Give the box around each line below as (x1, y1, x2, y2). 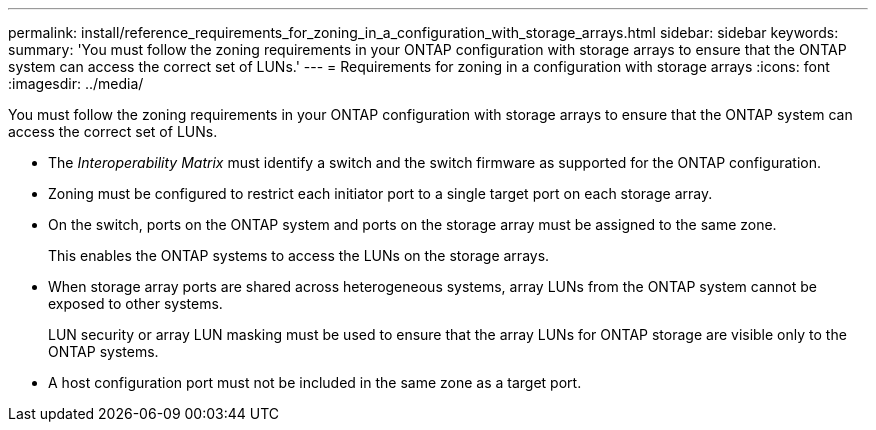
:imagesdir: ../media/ (8, 75, 144, 92)
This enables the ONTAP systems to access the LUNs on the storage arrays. (48, 247, 550, 264)
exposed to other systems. (48, 295, 223, 312)
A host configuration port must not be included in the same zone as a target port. (48, 374, 582, 391)
